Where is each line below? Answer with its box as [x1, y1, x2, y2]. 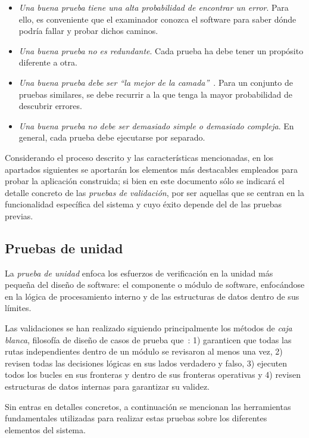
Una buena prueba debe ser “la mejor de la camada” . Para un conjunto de [18, 76, 293, 88]
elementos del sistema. [5, 423, 86, 436]
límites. [5, 302, 32, 314]
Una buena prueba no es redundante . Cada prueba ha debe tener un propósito [18, 44, 304, 57]
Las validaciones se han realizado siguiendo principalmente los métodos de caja [5, 322, 292, 334]
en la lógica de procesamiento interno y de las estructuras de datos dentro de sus [5, 290, 299, 302]
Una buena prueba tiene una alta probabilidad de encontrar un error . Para [18, 1, 289, 13]
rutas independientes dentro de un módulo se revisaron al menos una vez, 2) [5, 345, 283, 358]
